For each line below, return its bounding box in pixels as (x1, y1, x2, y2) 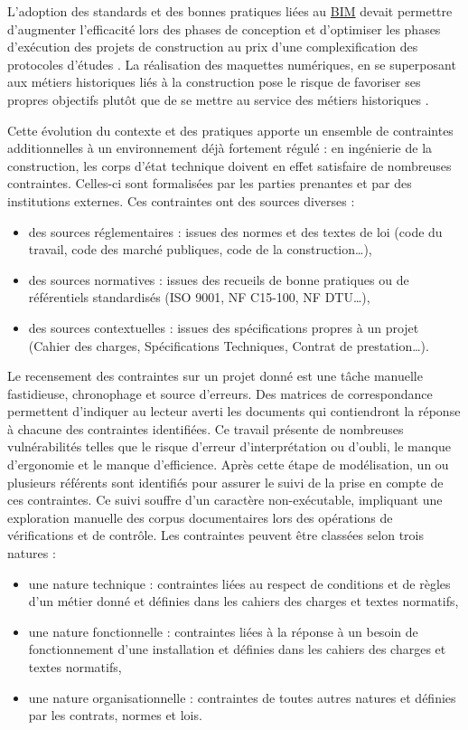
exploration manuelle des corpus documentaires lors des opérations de (7, 507, 393, 526)
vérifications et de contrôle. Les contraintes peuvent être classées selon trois (7, 526, 424, 545)
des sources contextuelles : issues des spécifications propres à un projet (28, 318, 419, 337)
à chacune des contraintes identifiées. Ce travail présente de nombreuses (7, 419, 404, 438)
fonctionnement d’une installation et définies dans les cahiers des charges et (28, 640, 446, 659)
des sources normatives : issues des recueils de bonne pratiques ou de (28, 270, 409, 289)
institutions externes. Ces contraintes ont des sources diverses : (7, 191, 355, 210)
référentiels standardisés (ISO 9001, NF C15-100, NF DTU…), (28, 288, 370, 307)
